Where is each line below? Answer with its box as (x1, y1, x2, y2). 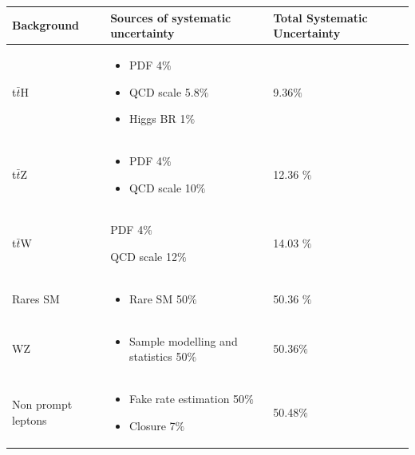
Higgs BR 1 (128, 110, 186, 127)
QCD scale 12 (110, 248, 178, 264)
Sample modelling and (128, 332, 238, 349)
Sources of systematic (110, 9, 231, 26)
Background (12, 17, 80, 34)
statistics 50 (128, 348, 188, 365)
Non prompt (12, 396, 73, 413)
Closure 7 (128, 417, 176, 433)
